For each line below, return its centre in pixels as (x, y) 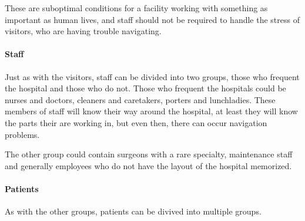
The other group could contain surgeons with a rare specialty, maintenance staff (149, 154)
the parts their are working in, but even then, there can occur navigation (136, 122)
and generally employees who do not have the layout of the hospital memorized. (148, 165)
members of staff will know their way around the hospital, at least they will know (151, 111)
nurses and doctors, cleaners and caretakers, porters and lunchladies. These (140, 99)
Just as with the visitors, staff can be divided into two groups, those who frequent (152, 76)
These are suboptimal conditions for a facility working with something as (136, 8)
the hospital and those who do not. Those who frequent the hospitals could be (145, 88)
